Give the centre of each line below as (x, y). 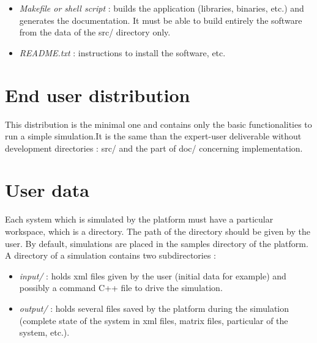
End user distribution (98, 94)
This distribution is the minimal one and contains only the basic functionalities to (158, 124)
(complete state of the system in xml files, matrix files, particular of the (154, 320)
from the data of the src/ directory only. (95, 32)
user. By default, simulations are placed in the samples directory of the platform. (157, 243)
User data (47, 190)
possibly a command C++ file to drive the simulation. (121, 288)
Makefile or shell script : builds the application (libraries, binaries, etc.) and (162, 8)
